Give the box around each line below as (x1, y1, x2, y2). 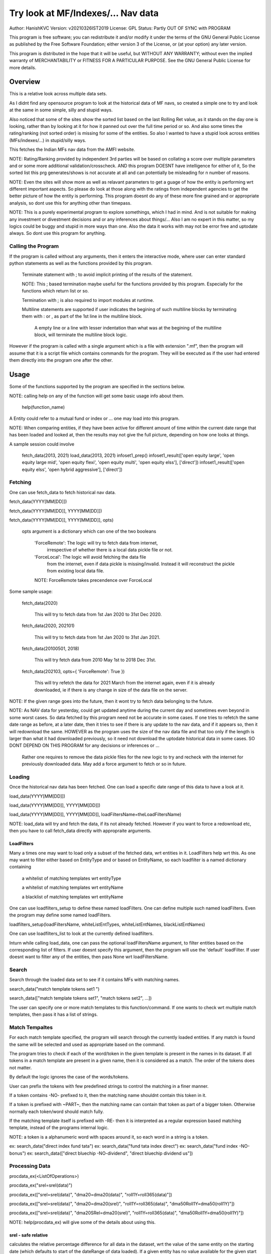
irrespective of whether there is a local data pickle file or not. (47, 547, 173, 553)
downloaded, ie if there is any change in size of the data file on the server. (34, 687, 188, 693)
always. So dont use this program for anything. (9, 230, 106, 236)
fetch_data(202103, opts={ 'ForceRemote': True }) (22, 668, 125, 674)
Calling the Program (9, 243, 59, 250)
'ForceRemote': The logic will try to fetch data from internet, (34, 540, 158, 546)
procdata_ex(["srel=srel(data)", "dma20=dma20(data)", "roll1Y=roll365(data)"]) (9, 1191, 173, 1197)
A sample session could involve (9, 441, 75, 447)
